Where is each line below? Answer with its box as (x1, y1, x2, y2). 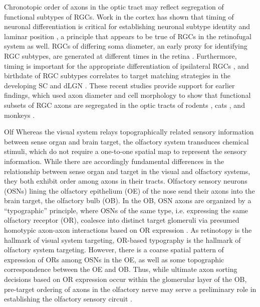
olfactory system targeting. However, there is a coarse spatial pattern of (4, 244, 224, 255)
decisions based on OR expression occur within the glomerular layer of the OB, (4, 274, 247, 284)
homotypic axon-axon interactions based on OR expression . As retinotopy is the (4, 225, 252, 235)
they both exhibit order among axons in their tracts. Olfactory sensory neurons (4, 176, 247, 186)
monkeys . (4, 109, 35, 120)
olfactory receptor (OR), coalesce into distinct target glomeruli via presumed (4, 215, 239, 225)
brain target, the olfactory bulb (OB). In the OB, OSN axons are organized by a (4, 195, 251, 206)
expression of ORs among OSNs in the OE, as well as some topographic (4, 254, 224, 264)
